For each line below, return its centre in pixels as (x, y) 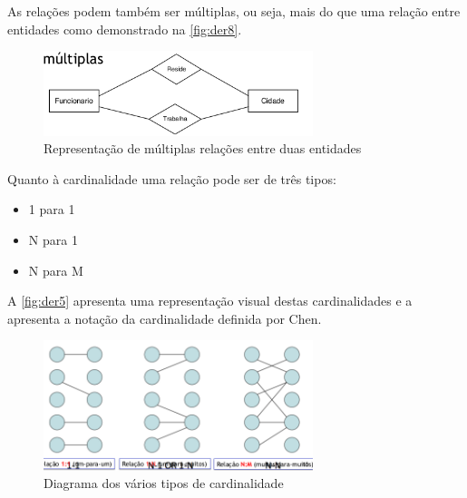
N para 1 (53, 239)
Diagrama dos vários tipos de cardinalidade (164, 483)
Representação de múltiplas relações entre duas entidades (203, 148)
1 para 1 (52, 209)
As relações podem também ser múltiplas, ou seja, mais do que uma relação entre (234, 11)
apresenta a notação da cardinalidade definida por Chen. (165, 318)
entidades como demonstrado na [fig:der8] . (125, 29)
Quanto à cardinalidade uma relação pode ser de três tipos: (172, 178)
